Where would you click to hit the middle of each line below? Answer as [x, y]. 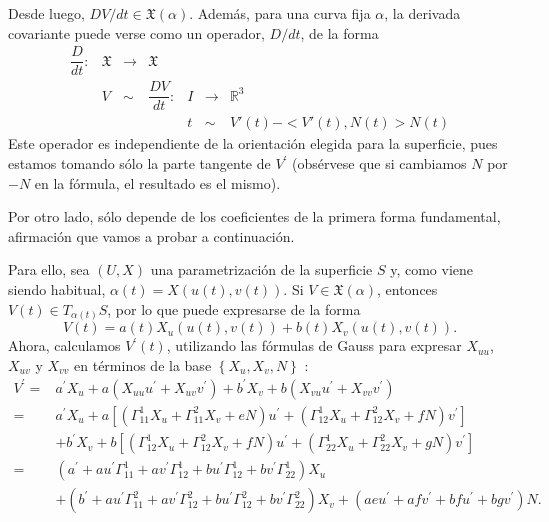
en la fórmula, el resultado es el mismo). [157, 182]
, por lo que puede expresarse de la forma [234, 308]
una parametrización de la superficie [261, 269]
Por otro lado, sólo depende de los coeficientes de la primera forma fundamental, [254, 216]
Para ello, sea [49, 269]
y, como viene [432, 269]
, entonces [407, 288]
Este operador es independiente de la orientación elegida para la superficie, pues [253, 143]
